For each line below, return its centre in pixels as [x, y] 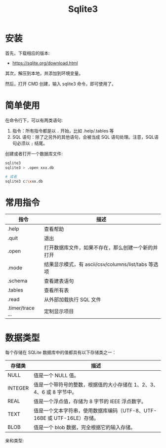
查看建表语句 [59, 281]
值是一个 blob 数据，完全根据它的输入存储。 [85, 428]
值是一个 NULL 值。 [56, 376]
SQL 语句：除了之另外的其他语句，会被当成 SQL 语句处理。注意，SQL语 [85, 137]
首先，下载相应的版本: [28, 53]
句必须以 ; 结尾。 [30, 143]
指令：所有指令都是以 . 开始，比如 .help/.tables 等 [63, 131]
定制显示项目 [59, 311]
